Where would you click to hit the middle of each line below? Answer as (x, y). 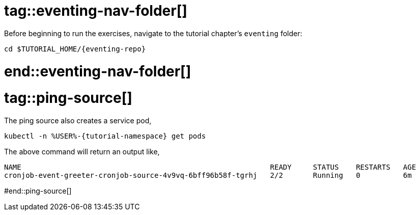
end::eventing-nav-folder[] (98, 71)
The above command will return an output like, (82, 152)
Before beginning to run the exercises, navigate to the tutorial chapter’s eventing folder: (153, 33)
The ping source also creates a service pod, (78, 120)
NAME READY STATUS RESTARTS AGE (210, 167)
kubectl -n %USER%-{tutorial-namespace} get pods (105, 136)
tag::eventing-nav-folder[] (96, 11)
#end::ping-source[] (38, 191)
